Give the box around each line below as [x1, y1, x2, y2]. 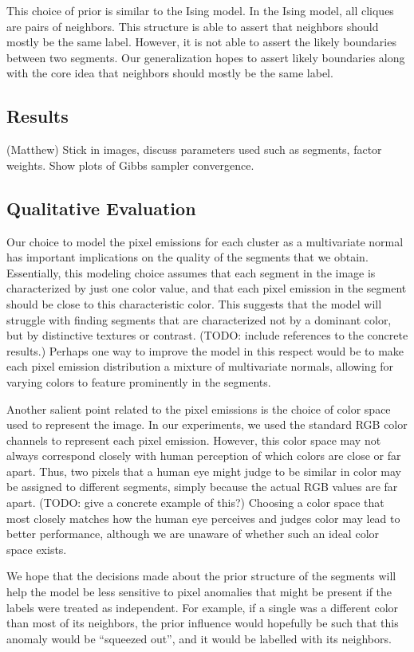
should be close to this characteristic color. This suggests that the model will [6, 295, 382, 312]
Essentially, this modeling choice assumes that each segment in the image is [6, 264, 376, 281]
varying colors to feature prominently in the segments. [6, 373, 271, 390]
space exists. [6, 540, 67, 557]
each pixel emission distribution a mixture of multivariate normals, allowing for [6, 358, 394, 375]
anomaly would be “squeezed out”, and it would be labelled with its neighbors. [6, 630, 392, 646]
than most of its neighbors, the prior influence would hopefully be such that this [6, 615, 399, 631]
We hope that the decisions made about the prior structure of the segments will [6, 568, 396, 584]
